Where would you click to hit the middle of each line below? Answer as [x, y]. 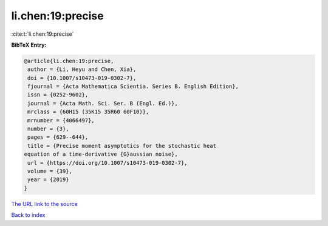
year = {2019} [48, 180]
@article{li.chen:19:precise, [69, 61]
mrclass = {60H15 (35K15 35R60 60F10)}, [88, 112]
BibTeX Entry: [29, 45]
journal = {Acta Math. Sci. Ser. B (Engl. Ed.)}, [103, 103]
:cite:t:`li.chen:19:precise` [43, 34]
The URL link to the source [45, 204]
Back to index [28, 215]
